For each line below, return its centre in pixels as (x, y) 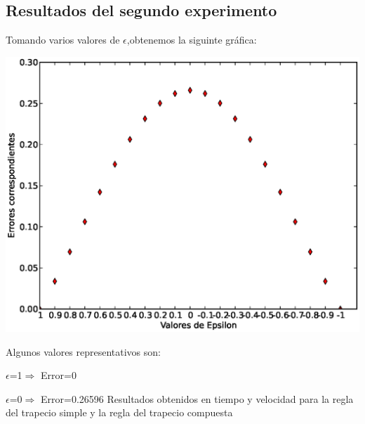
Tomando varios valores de (63, 40)
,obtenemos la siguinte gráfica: (192, 40)
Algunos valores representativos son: (83, 351)
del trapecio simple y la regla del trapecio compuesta (119, 412)
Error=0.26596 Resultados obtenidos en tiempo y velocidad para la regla (197, 398)
